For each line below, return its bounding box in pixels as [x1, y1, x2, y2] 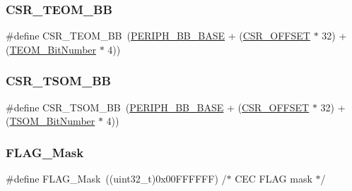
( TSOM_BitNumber [6, 113, 95, 128]
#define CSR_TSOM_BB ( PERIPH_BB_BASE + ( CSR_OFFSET [6, 99, 310, 114]
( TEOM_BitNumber [6, 42, 97, 56]
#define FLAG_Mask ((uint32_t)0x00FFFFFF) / [6, 171, 227, 186]
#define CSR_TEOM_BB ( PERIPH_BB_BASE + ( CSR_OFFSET [6, 28, 310, 43]
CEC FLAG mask [235, 171, 312, 186]
